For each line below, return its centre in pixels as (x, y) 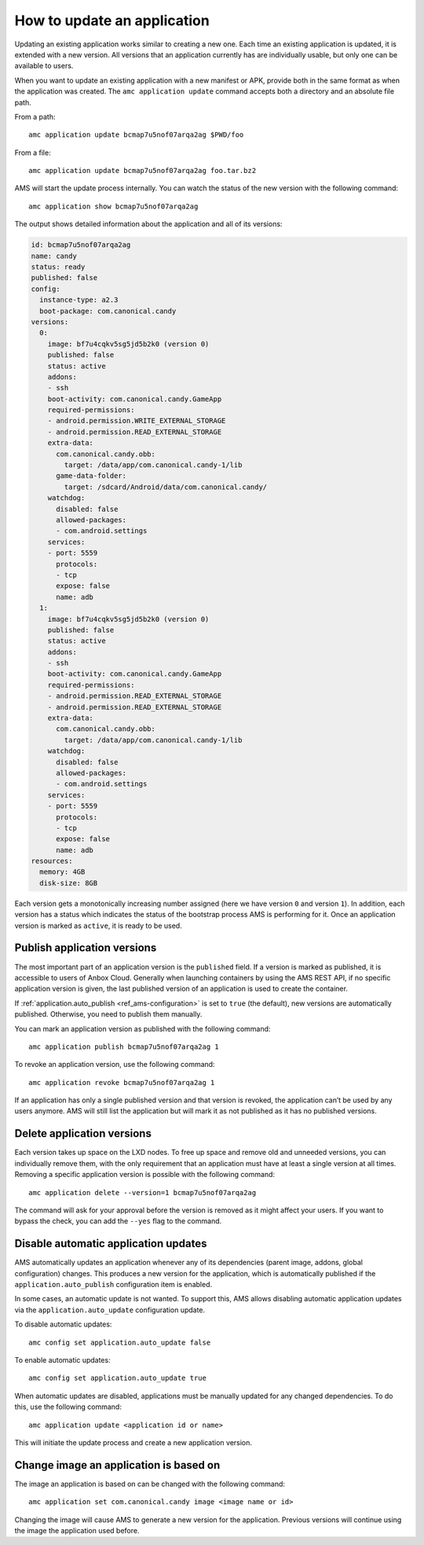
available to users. (44, 66)
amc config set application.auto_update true (118, 1378)
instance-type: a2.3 (79, 300)
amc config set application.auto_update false (120, 1342)
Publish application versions (86, 948)
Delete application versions (83, 1133)
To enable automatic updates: (62, 1359)
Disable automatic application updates (111, 1243)
